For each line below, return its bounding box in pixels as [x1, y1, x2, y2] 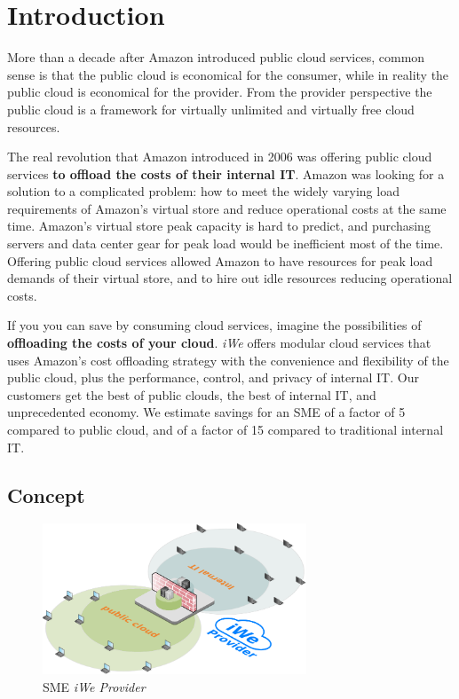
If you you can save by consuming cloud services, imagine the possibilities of [7, 316, 422, 334]
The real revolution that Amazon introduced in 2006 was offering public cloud [7, 147, 432, 166]
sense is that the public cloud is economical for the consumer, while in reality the [7, 65, 449, 83]
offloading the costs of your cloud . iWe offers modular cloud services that [7, 334, 431, 352]
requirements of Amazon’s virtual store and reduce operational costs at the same [7, 199, 447, 217]
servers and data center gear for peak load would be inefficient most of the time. [7, 234, 444, 253]
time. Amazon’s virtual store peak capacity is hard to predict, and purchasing [7, 216, 431, 235]
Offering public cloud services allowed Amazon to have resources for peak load [7, 251, 433, 270]
